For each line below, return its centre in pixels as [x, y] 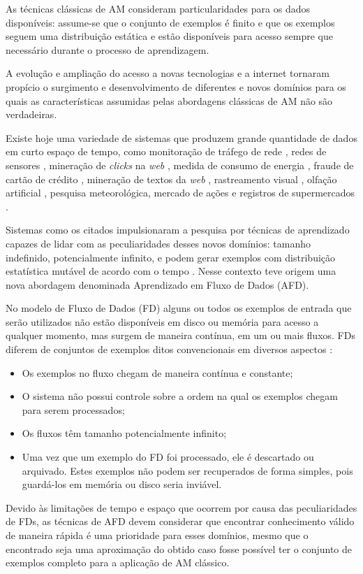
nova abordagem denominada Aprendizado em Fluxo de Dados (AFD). [157, 284]
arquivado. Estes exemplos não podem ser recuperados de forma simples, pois [187, 470]
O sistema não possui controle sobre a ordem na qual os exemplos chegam [180, 396]
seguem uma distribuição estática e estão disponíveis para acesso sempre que [169, 36]
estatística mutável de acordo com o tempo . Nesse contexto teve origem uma [171, 271]
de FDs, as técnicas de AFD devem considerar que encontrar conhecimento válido [180, 521]
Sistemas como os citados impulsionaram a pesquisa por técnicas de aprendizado [178, 230]
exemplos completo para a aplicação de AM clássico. [118, 562]
